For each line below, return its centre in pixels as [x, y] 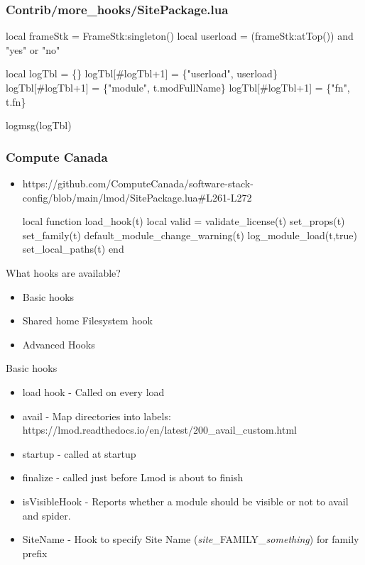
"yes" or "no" [33, 49]
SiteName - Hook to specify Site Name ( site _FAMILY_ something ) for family [191, 539]
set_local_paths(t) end [73, 249]
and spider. [47, 515]
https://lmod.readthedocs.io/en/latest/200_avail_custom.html [159, 430]
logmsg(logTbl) [39, 125]
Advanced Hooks [59, 344]
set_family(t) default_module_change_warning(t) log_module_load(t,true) [190, 235]
